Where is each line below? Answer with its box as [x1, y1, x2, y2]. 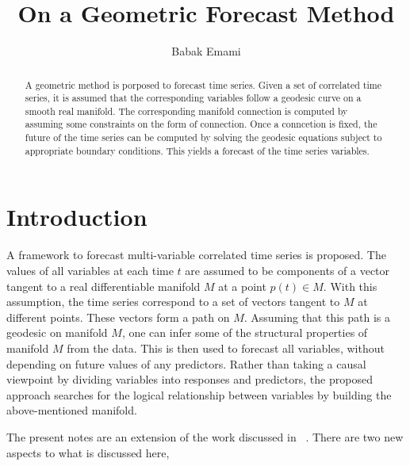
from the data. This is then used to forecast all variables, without [67, 339, 385, 356]
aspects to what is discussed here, [6, 444, 170, 460]
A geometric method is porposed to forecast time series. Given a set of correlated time [25, 78, 381, 91]
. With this [323, 277, 377, 294]
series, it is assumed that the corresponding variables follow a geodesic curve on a [25, 91, 362, 105]
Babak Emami [171, 43, 241, 59]
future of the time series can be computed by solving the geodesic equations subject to [25, 131, 382, 144]
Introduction [6, 201, 148, 233]
